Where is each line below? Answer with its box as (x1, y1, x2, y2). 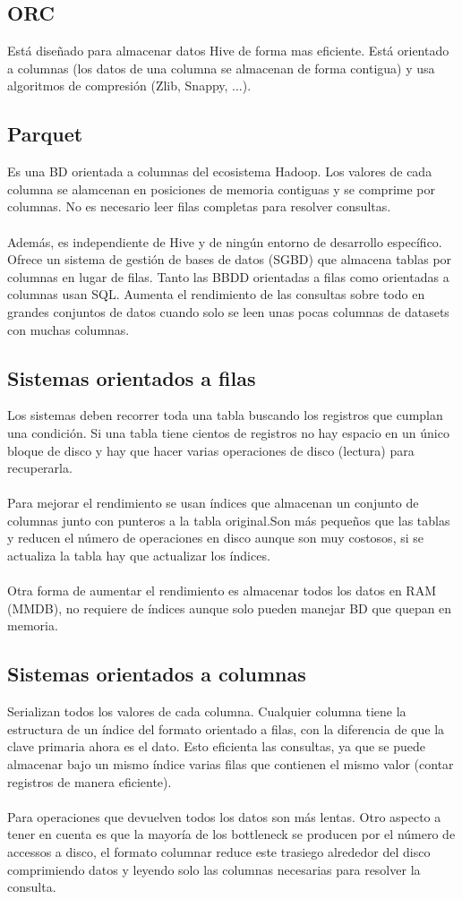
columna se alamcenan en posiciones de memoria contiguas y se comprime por (7, 179, 435, 198)
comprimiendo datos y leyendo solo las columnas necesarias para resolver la (7, 860, 421, 878)
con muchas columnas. (7, 320, 130, 338)
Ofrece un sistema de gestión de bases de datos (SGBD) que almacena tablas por (7, 250, 452, 269)
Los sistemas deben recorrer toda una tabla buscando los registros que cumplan (7, 406, 443, 424)
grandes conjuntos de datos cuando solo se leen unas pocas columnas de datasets (7, 302, 449, 321)
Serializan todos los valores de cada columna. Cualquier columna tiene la (7, 702, 406, 721)
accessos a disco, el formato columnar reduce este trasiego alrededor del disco (7, 843, 431, 860)
